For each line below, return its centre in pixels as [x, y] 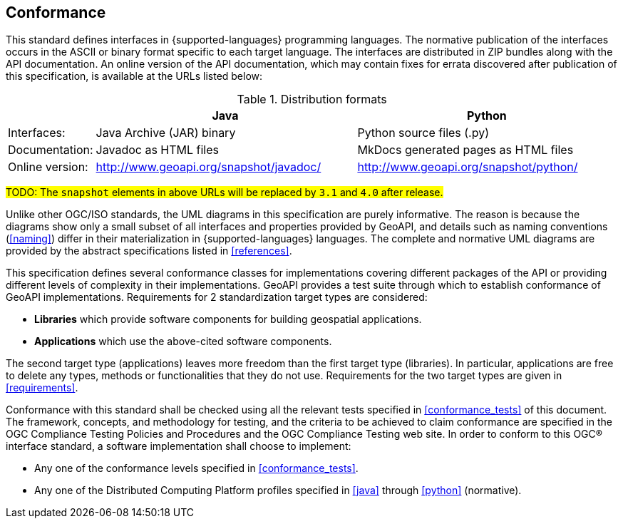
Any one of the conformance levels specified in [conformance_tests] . [196, 468]
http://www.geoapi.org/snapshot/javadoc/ [208, 167]
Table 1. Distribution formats [312, 99]
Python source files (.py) [423, 133]
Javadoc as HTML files [158, 150]
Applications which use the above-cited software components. [183, 341]
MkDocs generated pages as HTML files [465, 150]
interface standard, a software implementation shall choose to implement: [179, 446]
